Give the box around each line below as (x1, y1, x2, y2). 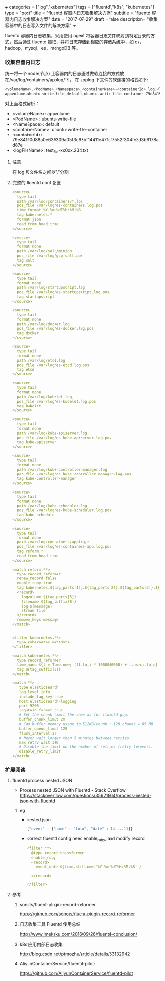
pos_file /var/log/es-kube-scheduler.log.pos (17, 508, 111, 513)
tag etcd (17, 367, 35, 372)
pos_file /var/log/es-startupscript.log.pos (17, 290, 110, 295)
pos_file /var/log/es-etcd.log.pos (17, 362, 90, 368)
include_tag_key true (19, 694, 63, 699)
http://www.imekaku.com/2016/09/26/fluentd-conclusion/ (19, 931, 137, 937)
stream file (21, 608, 46, 613)
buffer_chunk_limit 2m (19, 717, 65, 722)
